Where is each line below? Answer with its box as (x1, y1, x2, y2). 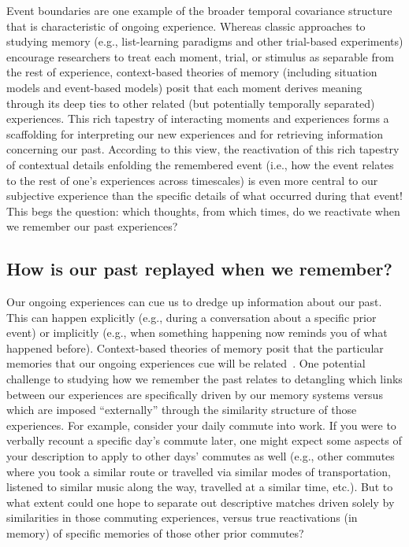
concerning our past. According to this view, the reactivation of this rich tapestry (6, 141, 400, 157)
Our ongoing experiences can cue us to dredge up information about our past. (6, 294, 382, 310)
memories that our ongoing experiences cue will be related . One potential (6, 355, 366, 371)
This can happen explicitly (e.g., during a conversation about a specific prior (6, 309, 377, 325)
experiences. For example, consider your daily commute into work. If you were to (6, 416, 396, 433)
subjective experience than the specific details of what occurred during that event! (6, 187, 403, 204)
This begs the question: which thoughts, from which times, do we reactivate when (6, 202, 400, 219)
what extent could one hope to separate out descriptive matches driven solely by (6, 493, 395, 510)
